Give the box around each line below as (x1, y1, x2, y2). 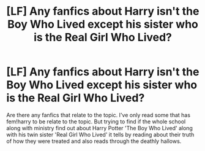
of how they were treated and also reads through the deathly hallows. (6, 137, 182, 145)
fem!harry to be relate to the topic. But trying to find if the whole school (6, 118, 186, 125)
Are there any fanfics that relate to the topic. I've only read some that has (6, 111, 191, 118)
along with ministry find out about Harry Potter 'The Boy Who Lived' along (6, 124, 193, 131)
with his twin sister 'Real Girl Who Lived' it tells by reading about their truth (6, 131, 195, 138)
